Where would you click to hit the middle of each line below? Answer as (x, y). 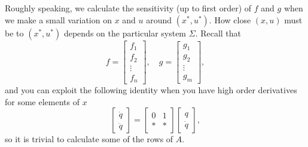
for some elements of (42, 101)
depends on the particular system (125, 33)
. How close (230, 19)
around (159, 19)
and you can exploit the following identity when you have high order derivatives (151, 90)
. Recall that (218, 33)
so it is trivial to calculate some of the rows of (89, 139)
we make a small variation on (58, 19)
